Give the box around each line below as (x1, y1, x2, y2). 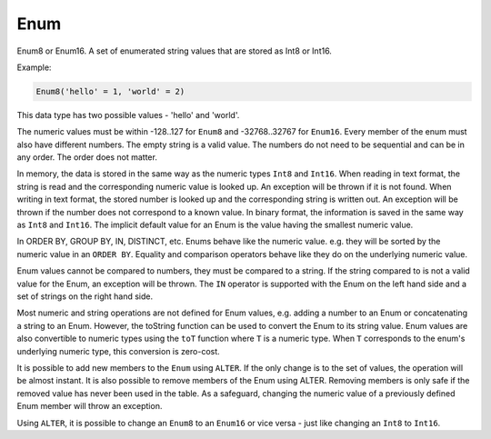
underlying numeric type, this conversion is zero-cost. (16, 345, 220, 356)
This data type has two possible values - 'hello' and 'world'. (16, 109, 240, 120)
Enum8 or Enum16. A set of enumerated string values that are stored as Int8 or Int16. (16, 45, 332, 56)
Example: (16, 62, 52, 73)
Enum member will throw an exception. (16, 401, 163, 412)
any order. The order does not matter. (16, 152, 158, 163)
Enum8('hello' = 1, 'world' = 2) (35, 86, 185, 96)
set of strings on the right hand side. (16, 291, 154, 302)
